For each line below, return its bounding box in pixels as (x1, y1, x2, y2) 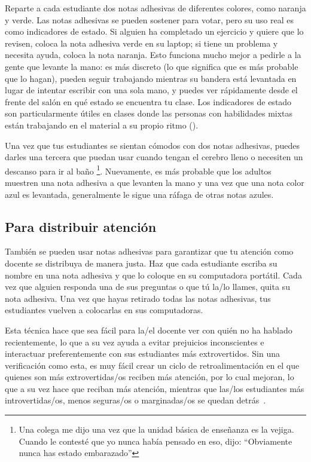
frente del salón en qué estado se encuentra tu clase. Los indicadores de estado (5, 95, 292, 108)
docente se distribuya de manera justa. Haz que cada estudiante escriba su (5, 256, 278, 269)
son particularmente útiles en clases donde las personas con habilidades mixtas (5, 107, 293, 120)
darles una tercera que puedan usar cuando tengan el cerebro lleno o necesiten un (5, 151, 303, 163)
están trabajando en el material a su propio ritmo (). (5, 118, 199, 131)
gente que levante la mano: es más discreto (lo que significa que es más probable (5, 60, 298, 72)
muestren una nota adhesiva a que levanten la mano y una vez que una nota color (5, 176, 304, 188)
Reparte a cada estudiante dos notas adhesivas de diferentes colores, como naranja (5, 2, 306, 14)
